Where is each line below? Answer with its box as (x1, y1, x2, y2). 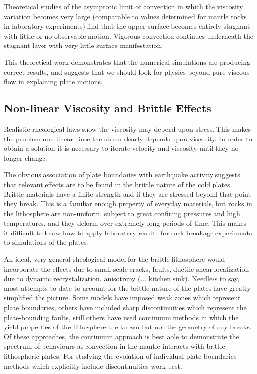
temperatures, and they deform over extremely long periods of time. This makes (4, 218, 247, 228)
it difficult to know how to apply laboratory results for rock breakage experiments (4, 227, 252, 237)
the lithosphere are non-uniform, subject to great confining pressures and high (4, 208, 240, 218)
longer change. (4, 152, 47, 163)
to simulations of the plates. (4, 237, 88, 247)
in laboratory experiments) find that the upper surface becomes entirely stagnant (4, 21, 250, 31)
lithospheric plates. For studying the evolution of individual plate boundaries (4, 351, 237, 361)
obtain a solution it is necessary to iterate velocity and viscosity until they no (4, 143, 239, 153)
